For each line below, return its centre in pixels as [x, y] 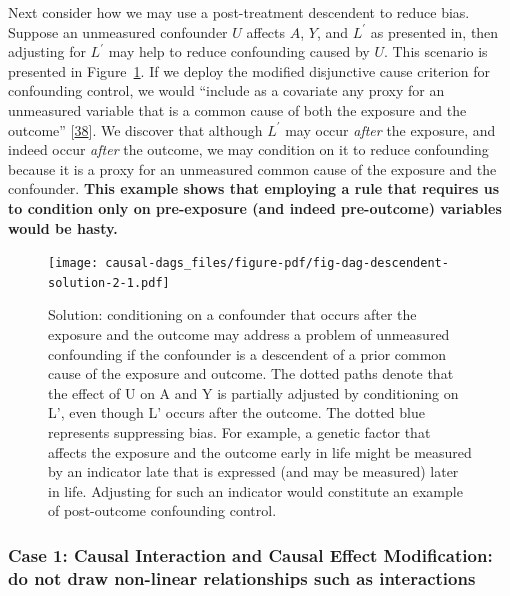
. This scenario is [435, 51]
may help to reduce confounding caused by [239, 51]
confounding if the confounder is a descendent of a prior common [247, 353]
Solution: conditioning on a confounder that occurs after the [232, 314]
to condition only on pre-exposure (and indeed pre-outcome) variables [255, 207]
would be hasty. [63, 227]
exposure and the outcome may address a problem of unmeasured [249, 334]
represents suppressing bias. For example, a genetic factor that [239, 432]
